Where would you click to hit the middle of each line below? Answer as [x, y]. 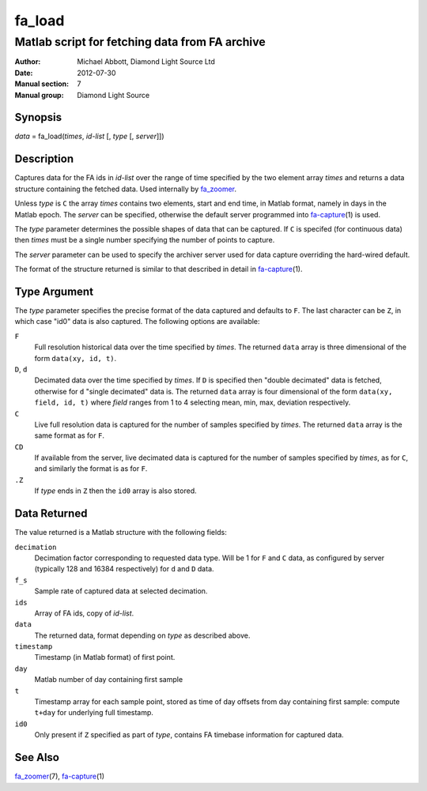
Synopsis [38, 117]
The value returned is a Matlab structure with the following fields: [121, 533]
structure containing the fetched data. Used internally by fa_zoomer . [126, 189]
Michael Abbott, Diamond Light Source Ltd [146, 62]
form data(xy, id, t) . [76, 358]
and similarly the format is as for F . [91, 469]
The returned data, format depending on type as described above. [142, 635]
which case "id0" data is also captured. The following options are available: [137, 322]
